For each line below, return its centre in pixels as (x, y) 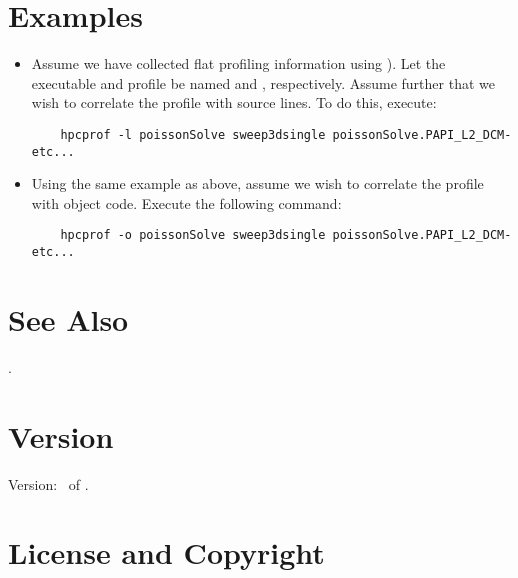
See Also (68, 318)
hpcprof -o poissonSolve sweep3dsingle (193, 235)
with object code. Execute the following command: (186, 202)
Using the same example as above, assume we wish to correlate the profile (257, 183)
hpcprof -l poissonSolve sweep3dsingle (193, 134)
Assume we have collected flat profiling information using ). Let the (238, 63)
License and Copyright (166, 552)
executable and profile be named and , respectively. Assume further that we (263, 82)
